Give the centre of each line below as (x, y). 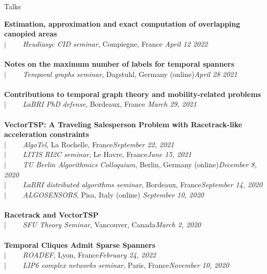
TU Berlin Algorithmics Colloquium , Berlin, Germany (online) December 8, (140, 164)
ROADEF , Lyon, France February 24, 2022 (89, 255)
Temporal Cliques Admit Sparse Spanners (80, 244)
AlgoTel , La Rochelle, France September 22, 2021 (98, 144)
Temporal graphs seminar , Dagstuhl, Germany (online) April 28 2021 (130, 74)
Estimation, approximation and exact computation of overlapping (122, 23)
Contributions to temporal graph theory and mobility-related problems (133, 94)
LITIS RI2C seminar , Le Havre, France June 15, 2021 (107, 154)
